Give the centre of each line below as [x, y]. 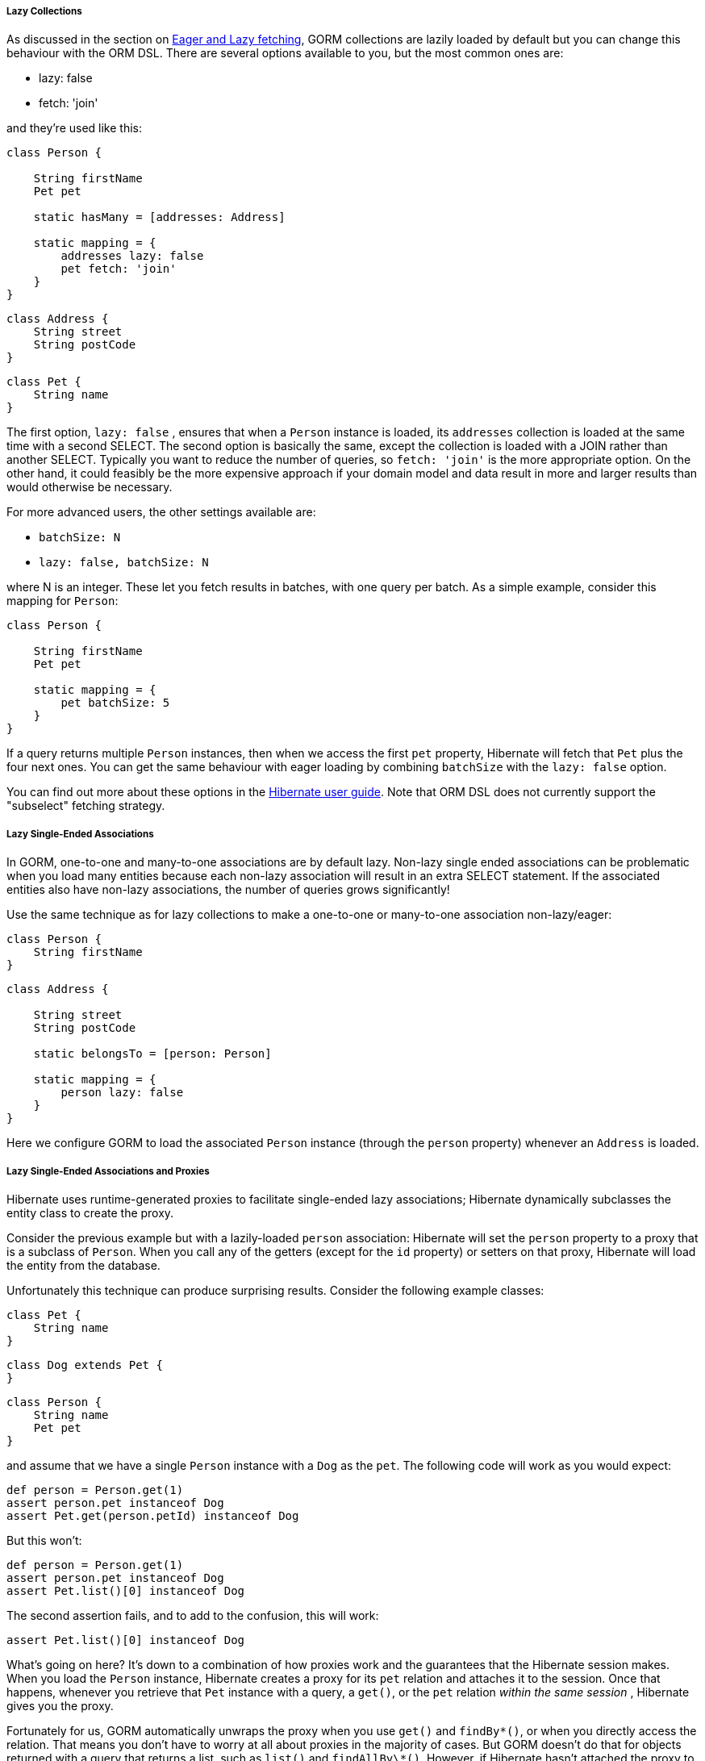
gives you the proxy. [60, 1705]
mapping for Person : [63, 601]
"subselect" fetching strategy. [86, 806]
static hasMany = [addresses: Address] [159, 217]
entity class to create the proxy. [90, 1212]
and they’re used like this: [75, 128]
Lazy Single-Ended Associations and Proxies [108, 1171]
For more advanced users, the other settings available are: [161, 512]
